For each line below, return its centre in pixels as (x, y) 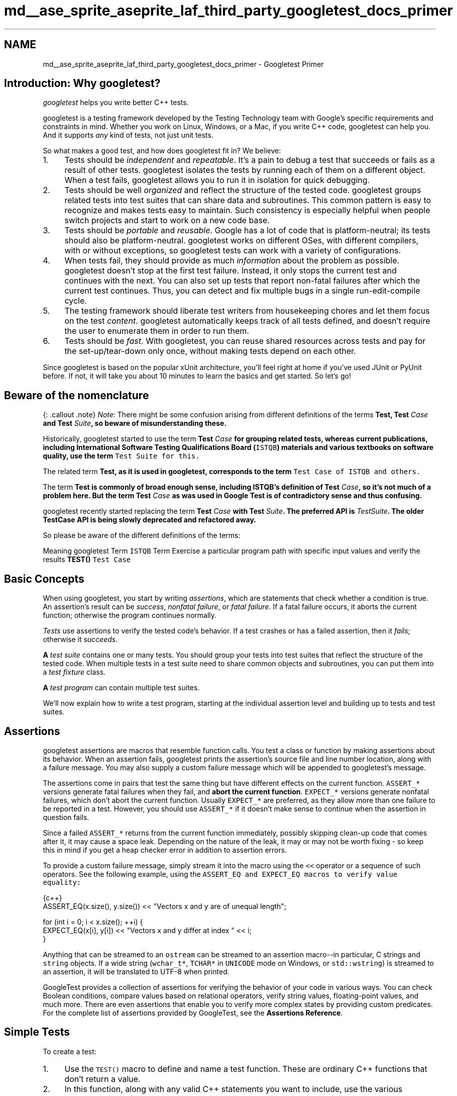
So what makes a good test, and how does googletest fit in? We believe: (162, 151)
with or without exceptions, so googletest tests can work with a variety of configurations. (233, 251)
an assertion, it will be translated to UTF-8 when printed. (136, 971)
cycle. (76, 301)
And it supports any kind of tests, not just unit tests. (128, 135)
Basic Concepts (44, 579)
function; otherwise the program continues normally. (130, 615)
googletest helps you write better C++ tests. (116, 103)
